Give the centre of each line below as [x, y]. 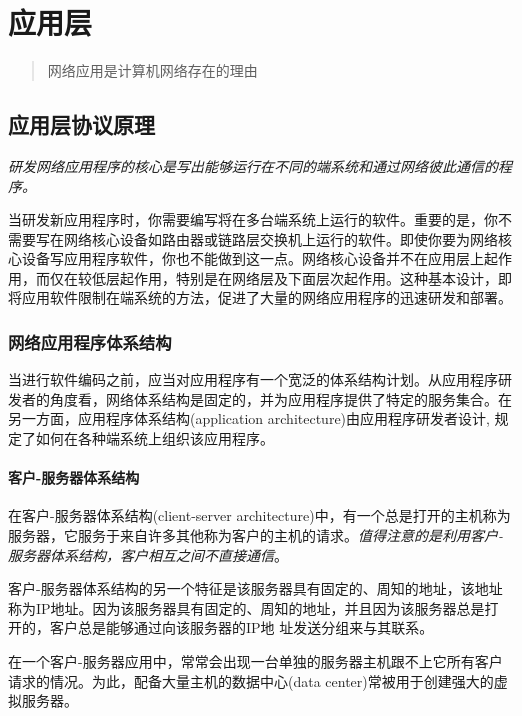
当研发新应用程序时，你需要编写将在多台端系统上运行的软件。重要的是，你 [253, 219]
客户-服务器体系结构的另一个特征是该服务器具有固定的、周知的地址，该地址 [255, 588]
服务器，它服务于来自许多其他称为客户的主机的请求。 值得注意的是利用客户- [256, 535]
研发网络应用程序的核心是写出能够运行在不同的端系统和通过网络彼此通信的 [253, 165]
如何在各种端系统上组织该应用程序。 [154, 438]
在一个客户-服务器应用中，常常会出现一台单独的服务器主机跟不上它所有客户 [255, 661]
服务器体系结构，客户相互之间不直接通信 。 [148, 554]
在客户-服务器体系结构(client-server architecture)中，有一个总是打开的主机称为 [259, 515]
